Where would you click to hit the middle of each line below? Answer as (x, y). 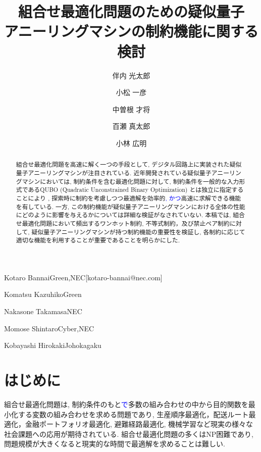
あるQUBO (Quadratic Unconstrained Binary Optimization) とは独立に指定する (136, 190)
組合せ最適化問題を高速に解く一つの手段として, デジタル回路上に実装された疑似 (129, 164)
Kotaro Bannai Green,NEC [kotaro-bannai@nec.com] (83, 277)
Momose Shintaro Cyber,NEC (49, 328)
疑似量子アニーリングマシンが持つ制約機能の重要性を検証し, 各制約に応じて (138, 232)
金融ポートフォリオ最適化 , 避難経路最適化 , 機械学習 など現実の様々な (139, 424)
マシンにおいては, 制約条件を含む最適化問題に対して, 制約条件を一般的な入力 (130, 181)
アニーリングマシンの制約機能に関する (131, 31)
